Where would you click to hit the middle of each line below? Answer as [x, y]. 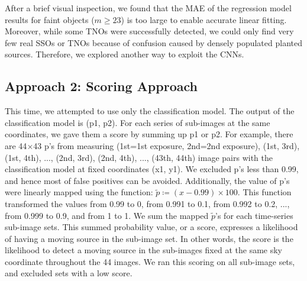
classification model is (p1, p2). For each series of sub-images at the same [138, 122]
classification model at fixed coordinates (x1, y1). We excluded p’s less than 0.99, [152, 169]
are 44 [16, 145]
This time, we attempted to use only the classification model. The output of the [150, 111]
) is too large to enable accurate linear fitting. [204, 19]
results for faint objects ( [50, 19]
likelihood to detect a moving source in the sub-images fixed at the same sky [143, 250]
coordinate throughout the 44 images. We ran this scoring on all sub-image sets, [150, 261]
